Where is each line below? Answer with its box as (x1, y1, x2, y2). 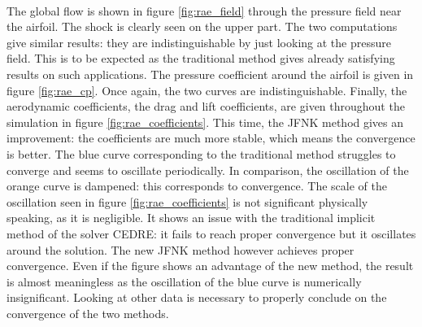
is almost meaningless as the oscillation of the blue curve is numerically (7, 272, 362, 290)
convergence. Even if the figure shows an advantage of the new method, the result (7, 257, 414, 274)
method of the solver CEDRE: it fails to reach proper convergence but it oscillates (7, 225, 416, 242)
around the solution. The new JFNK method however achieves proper (7, 241, 355, 258)
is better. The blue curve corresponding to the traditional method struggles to (7, 145, 396, 162)
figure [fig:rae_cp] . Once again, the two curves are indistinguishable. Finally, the (7, 81, 407, 98)
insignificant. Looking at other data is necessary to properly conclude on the (7, 289, 387, 306)
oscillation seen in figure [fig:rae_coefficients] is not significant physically (7, 193, 368, 210)
